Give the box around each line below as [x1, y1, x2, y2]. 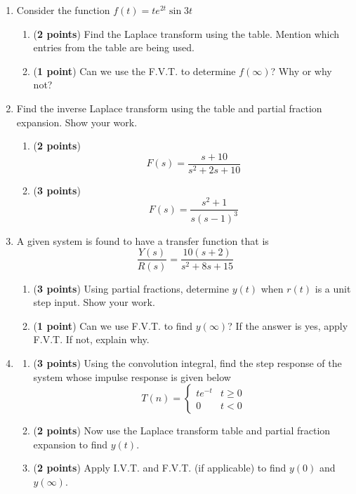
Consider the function [16, 3, 110, 17]
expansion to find [33, 436, 108, 451]
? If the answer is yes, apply [228, 318, 348, 333]
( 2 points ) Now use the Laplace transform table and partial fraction [33, 423, 331, 438]
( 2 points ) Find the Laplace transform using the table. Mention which [33, 26, 340, 41]
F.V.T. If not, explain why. [33, 332, 150, 347]
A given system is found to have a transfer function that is [16, 233, 269, 248]
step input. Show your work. [33, 295, 155, 309]
